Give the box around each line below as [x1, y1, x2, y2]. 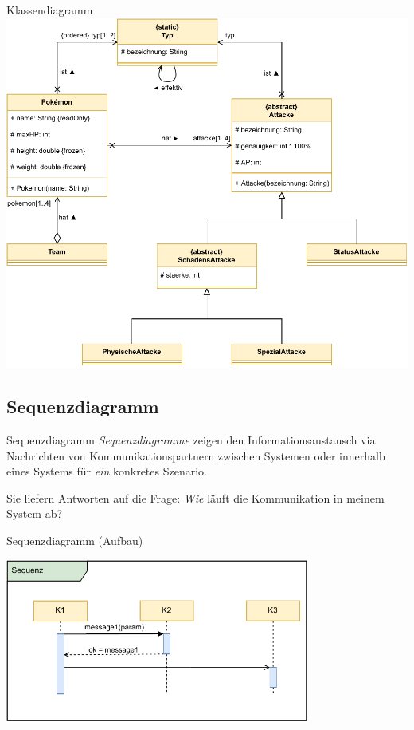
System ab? [6, 505, 63, 522]
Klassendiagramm [6, 2, 93, 18]
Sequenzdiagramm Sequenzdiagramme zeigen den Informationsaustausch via [6, 431, 376, 448]
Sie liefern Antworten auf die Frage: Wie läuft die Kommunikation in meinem [6, 489, 385, 506]
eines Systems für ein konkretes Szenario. [6, 463, 207, 479]
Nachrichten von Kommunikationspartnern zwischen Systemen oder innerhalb [6, 447, 385, 464]
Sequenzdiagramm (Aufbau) [6, 531, 143, 548]
